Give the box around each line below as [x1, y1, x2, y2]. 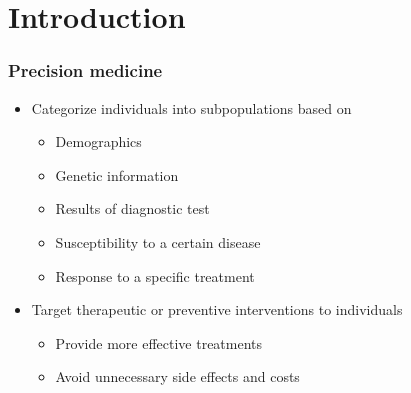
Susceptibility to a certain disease [55, 231, 261, 252]
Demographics [55, 131, 142, 152]
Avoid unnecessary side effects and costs [55, 366, 300, 387]
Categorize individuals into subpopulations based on [31, 97, 352, 118]
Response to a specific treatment [55, 265, 255, 286]
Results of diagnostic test [55, 198, 210, 219]
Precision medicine [8, 58, 163, 83]
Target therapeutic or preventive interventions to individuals [31, 299, 403, 320]
